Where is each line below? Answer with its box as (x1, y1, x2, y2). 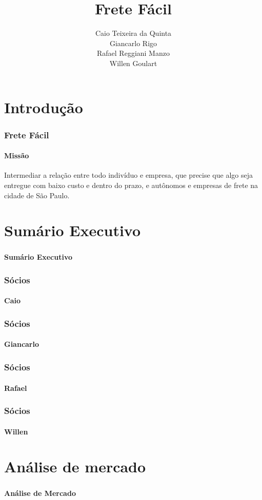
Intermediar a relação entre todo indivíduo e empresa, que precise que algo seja (4, 170, 253, 180)
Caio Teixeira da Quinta (95, 28, 172, 38)
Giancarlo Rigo (109, 37, 157, 48)
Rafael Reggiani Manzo (97, 48, 170, 58)
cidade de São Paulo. (4, 190, 70, 200)
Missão (4, 150, 29, 161)
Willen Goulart (109, 57, 157, 68)
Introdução (4, 96, 83, 117)
